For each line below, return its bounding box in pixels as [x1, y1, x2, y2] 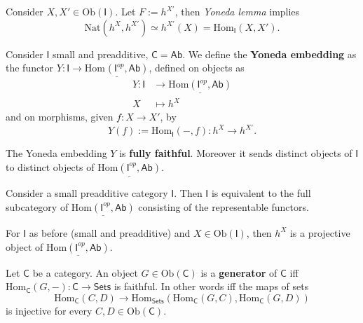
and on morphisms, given [6, 109, 114, 124]
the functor [6, 60, 54, 75]
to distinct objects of [6, 159, 95, 174]
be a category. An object [32, 265, 138, 280]
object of [6, 239, 43, 254]
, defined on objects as [149, 60, 245, 75]
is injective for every [6, 303, 93, 317]
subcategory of [6, 199, 69, 214]
